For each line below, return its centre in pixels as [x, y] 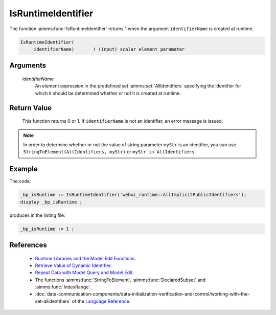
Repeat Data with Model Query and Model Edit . [84, 273]
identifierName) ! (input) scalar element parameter [109, 49]
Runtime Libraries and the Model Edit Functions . [86, 258]
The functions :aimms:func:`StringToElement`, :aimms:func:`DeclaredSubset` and [120, 280]
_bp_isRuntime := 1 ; [47, 229]
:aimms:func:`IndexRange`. [63, 287]
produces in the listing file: [37, 215]
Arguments [28, 66]
